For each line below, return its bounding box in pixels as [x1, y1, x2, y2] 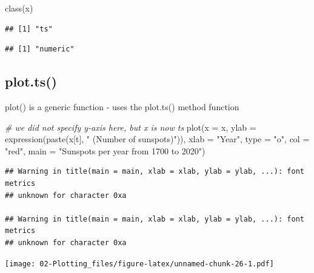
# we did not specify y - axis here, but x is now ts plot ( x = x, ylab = [5, 120, 256, 133]
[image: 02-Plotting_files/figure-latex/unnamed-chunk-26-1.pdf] [5, 259, 274, 268]
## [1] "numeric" [5, 45, 75, 54]
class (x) [5, 2, 33, 14]
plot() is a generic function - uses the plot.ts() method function [5, 100, 239, 113]
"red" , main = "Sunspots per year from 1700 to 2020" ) [5, 144, 205, 157]
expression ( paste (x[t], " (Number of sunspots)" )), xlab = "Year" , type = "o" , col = [5, 133, 310, 145]
